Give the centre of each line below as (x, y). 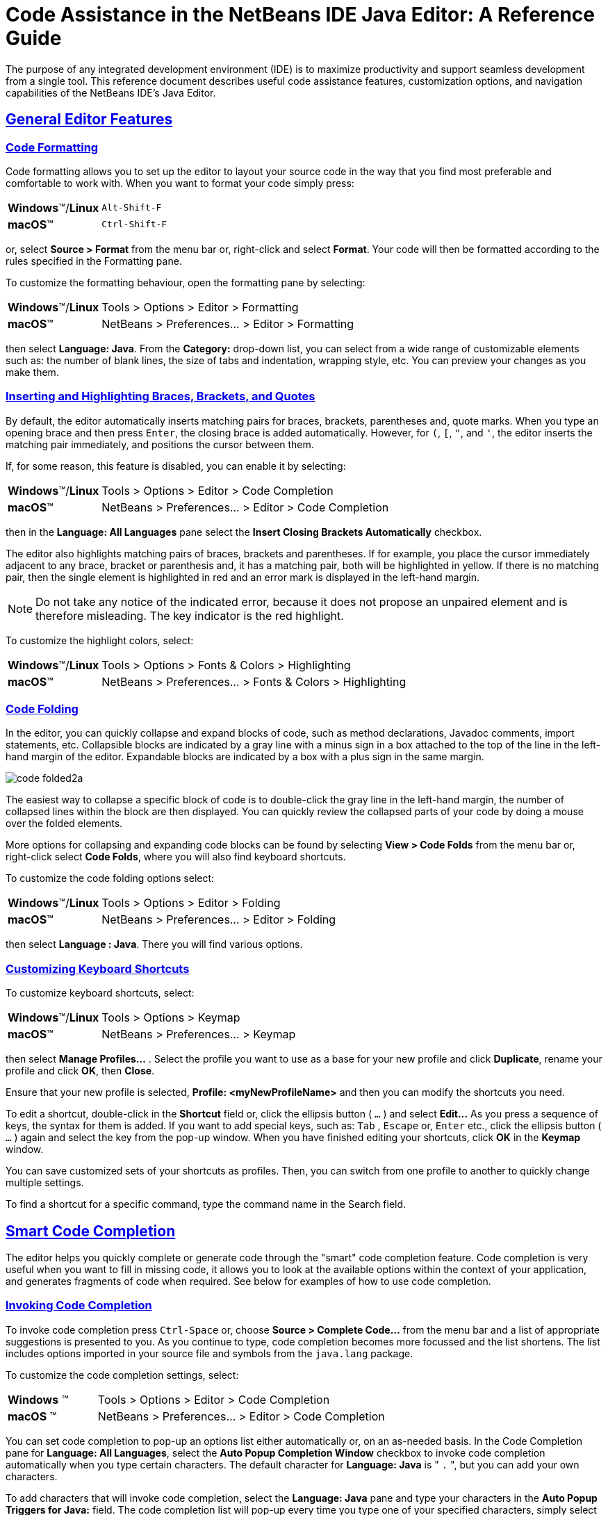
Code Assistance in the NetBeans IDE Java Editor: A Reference (300, 15)
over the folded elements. (64, 824)
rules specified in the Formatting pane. (94, 261)
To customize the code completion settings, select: (122, 1375)
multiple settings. (45, 1183)
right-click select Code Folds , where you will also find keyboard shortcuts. (176, 857)
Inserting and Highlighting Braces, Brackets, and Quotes (161, 396)
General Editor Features (89, 120)
